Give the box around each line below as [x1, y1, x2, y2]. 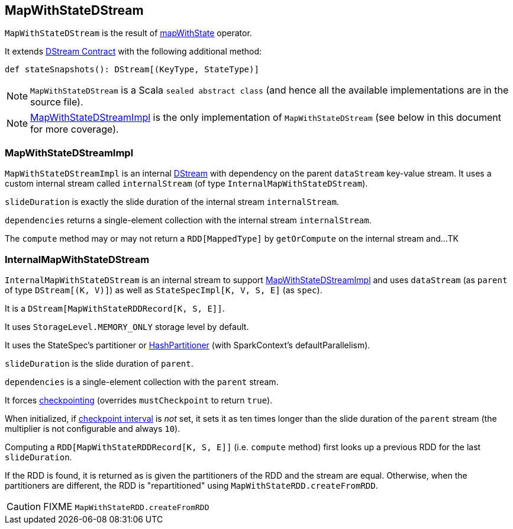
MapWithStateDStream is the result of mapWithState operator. [5, 28, 252, 39]
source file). [30, 96, 83, 108]
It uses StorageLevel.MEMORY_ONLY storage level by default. [5, 321, 249, 332]
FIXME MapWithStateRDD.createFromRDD [43, 500, 209, 512]
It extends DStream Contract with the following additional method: [5, 46, 262, 57]
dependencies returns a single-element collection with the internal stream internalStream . [5, 215, 372, 226]
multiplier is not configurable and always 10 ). [5, 423, 180, 434]
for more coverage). [30, 123, 119, 136]
